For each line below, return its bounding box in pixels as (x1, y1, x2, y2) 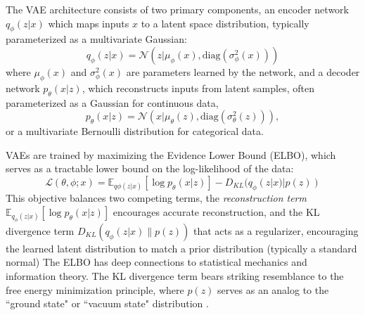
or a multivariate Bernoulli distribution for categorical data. (6, 124, 264, 139)
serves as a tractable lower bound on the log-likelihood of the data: (6, 161, 294, 176)
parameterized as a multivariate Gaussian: (6, 32, 187, 46)
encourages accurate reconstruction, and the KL (113, 204, 320, 219)
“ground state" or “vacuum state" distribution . (6, 296, 209, 311)
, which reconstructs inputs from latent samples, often (82, 80, 314, 95)
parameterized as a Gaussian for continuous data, (6, 95, 219, 110)
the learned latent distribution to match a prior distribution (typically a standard (6, 240, 357, 255)
